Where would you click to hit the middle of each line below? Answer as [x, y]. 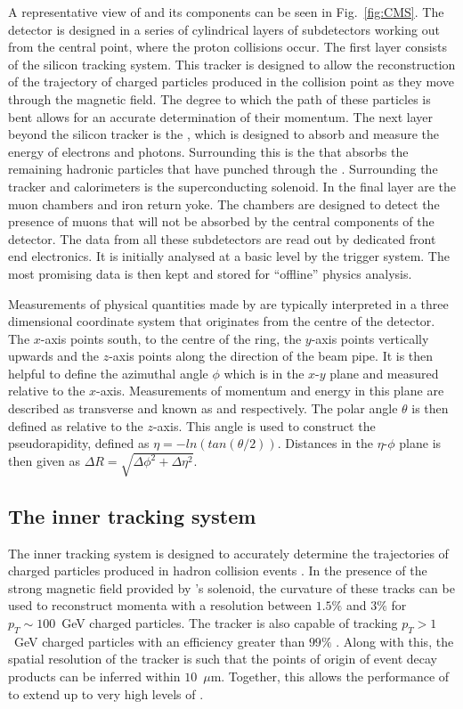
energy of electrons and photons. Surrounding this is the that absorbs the [208, 151]
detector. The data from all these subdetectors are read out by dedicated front [222, 238]
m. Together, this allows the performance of [330, 676]
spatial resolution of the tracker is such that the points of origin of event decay [223, 659]
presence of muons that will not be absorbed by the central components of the [221, 221]
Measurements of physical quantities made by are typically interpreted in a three [228, 303]
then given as [44, 461]
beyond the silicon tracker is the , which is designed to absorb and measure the [223, 134]
